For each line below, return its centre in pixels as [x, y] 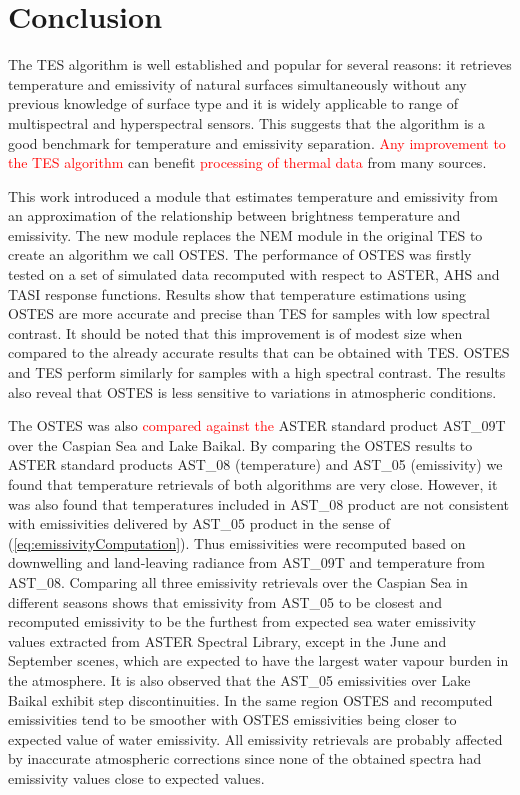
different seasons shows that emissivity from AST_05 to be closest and [225, 601]
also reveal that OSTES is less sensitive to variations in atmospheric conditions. [252, 391]
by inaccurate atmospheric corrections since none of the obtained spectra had [245, 758]
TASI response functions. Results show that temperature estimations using [237, 293]
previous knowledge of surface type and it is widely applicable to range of [233, 103]
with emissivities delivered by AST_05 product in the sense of [199, 523]
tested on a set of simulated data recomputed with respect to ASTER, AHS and [254, 274]
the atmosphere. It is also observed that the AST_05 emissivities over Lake [239, 679]
